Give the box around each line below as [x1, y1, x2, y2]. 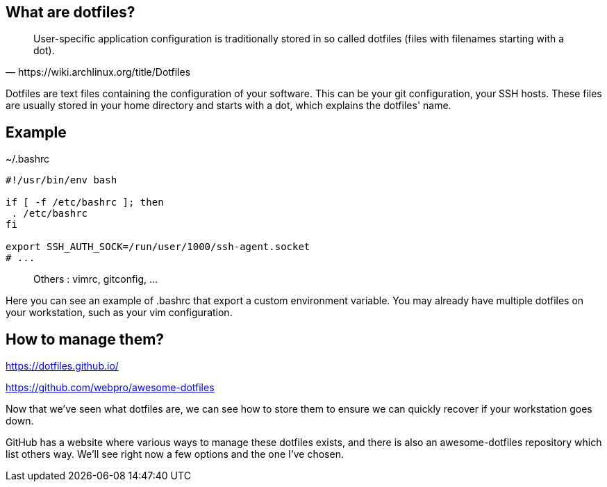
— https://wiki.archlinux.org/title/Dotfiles [6, 66, 191, 79]
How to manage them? [6, 330, 165, 348]
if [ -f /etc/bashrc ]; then [6, 197, 164, 208]
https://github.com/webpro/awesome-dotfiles [6, 381, 215, 394]
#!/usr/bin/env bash [6, 174, 117, 186]
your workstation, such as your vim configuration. [6, 306, 233, 319]
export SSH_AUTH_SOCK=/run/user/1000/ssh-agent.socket [6, 241, 310, 253]
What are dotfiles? [6, 3, 135, 21]
